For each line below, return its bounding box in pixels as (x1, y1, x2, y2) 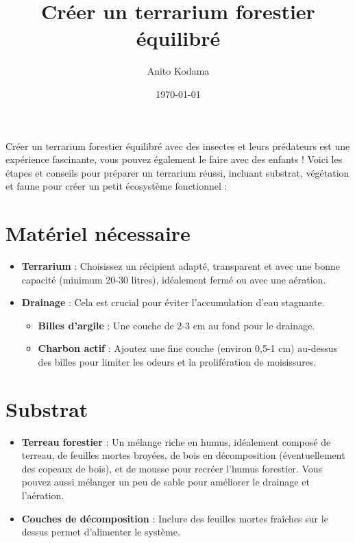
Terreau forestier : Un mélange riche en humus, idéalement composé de (21, 434, 331, 449)
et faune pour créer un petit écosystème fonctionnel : (5, 179, 228, 193)
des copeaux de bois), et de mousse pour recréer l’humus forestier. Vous (21, 461, 323, 475)
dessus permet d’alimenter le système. (21, 525, 180, 539)
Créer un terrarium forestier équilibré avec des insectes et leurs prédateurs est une (5, 138, 350, 153)
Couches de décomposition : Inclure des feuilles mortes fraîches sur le (21, 511, 328, 525)
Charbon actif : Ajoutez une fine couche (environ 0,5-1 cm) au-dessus (38, 341, 337, 355)
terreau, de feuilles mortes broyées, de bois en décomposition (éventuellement (21, 448, 345, 462)
